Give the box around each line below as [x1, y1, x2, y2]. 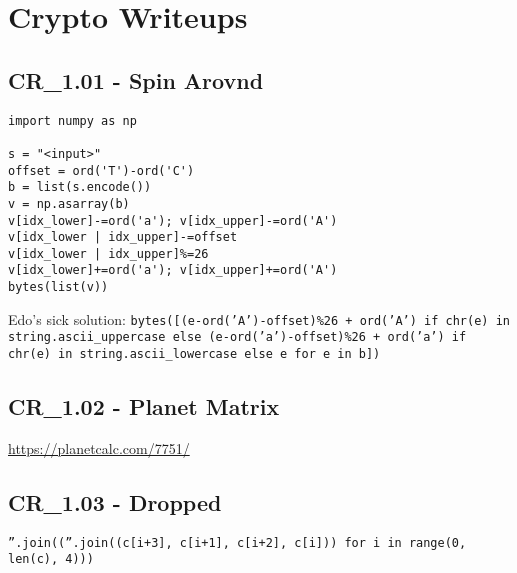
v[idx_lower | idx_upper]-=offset [8, 230, 238, 245]
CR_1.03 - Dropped [8, 486, 222, 517]
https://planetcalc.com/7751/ [8, 437, 190, 458]
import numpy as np [8, 113, 137, 128]
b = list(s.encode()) [8, 180, 152, 195]
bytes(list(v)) [8, 280, 109, 295]
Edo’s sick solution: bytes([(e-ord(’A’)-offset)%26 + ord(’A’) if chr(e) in [8, 308, 510, 329]
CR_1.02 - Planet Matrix [8, 391, 280, 422]
